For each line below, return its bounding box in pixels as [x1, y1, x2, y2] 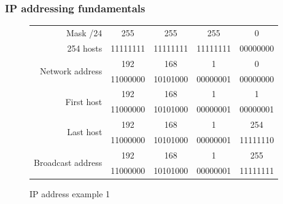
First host [65, 95, 103, 108]
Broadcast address [34, 156, 103, 169]
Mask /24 [66, 26, 103, 39]
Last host [67, 125, 103, 138]
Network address [39, 65, 103, 77]
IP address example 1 [29, 187, 110, 200]
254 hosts [67, 41, 103, 54]
